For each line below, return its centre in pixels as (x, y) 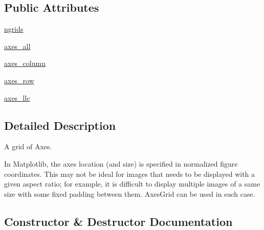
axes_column (25, 63)
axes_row (19, 80)
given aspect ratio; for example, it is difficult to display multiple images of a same (132, 184)
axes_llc (17, 97)
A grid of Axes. (28, 146)
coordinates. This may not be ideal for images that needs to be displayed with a (130, 174)
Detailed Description (60, 125)
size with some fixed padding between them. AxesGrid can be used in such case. (130, 193)
